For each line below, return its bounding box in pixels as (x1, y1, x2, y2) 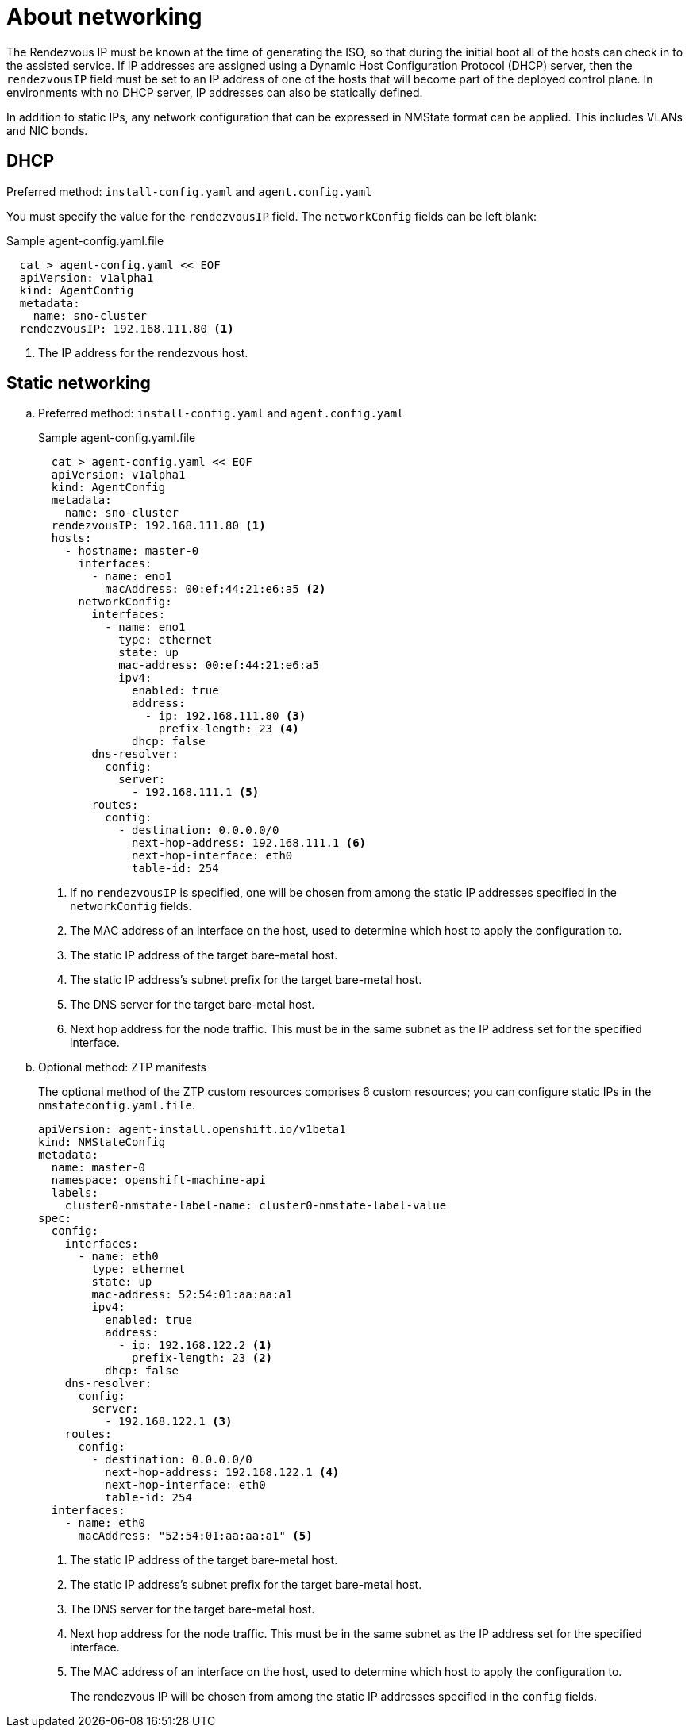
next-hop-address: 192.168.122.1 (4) (105, 1466, 340, 1479)
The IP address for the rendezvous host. (38, 345, 248, 359)
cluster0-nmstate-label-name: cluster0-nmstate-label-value (64, 1199, 447, 1213)
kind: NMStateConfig (38, 1136, 166, 1149)
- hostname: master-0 (64, 544, 199, 558)
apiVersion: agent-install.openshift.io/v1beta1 (38, 1123, 346, 1136)
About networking (6, 3, 202, 30)
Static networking (6, 373, 151, 394)
